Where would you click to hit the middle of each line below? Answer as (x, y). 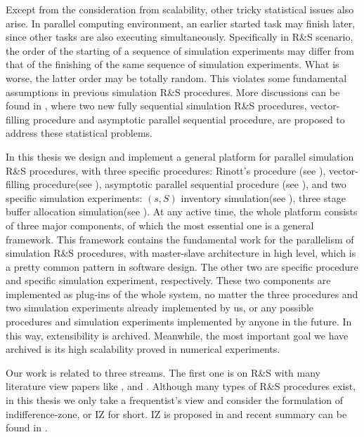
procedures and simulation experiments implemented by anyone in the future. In (179, 322)
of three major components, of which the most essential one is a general (160, 225)
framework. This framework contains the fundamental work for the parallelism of (180, 239)
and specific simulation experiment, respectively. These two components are (168, 280)
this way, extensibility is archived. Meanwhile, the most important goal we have (177, 335)
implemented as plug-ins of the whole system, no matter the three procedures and (182, 294)
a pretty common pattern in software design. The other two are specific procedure (182, 266)
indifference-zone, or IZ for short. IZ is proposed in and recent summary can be (176, 414)
